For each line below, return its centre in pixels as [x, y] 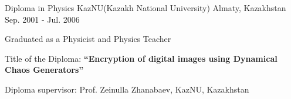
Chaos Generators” [44, 70]
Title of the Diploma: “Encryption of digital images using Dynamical [141, 58]
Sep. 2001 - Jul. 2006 [42, 19]
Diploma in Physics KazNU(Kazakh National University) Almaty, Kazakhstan [145, 8]
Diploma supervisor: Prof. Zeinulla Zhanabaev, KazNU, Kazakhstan [127, 89]
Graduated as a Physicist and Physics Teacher [88, 39]
